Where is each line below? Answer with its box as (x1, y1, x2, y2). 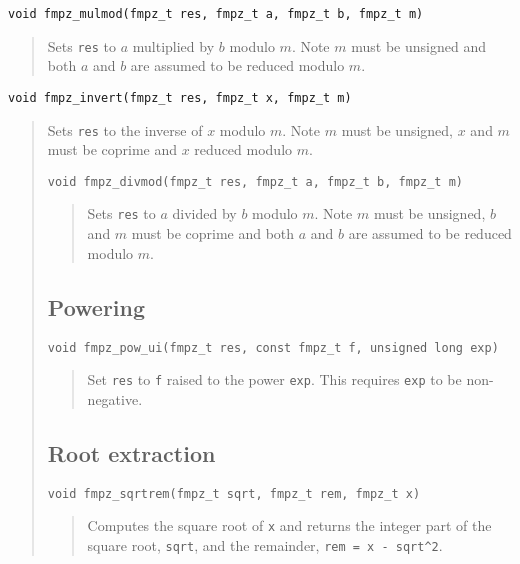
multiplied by (132, 35, 215, 56)
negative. (87, 388, 143, 409)
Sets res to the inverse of (47, 119, 203, 140)
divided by (172, 203, 237, 224)
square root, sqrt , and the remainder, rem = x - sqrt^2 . (87, 534, 443, 555)
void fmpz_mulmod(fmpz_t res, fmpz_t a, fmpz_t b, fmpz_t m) (8, 7, 424, 21)
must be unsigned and (351, 35, 486, 56)
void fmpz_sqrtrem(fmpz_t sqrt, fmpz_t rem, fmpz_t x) (47, 486, 421, 501)
